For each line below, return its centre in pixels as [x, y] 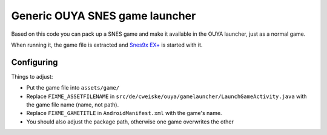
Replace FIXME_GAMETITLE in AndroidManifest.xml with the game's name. [124, 113]
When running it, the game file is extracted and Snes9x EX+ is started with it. [107, 45]
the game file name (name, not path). [73, 105]
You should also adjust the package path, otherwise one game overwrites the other [130, 122]
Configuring [35, 62]
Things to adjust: [32, 76]
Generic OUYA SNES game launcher [104, 16]
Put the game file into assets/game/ [73, 88]
